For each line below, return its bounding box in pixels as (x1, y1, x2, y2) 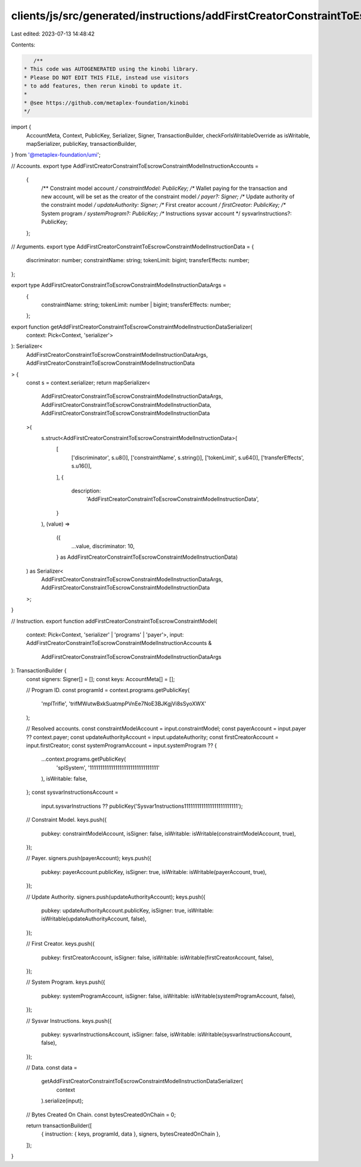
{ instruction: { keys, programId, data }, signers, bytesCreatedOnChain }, (41, 1130, 221, 1137)
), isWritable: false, (41, 775, 87, 782)
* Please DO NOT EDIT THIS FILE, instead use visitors (23, 74, 189, 81)
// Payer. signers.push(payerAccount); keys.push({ (26, 855, 152, 862)
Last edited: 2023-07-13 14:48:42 (11, 30, 95, 37)
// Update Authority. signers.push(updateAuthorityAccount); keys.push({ (26, 893, 206, 901)
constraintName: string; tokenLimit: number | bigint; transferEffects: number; (41, 301, 231, 308)
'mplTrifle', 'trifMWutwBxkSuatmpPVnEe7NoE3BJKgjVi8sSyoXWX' (41, 700, 206, 708)
